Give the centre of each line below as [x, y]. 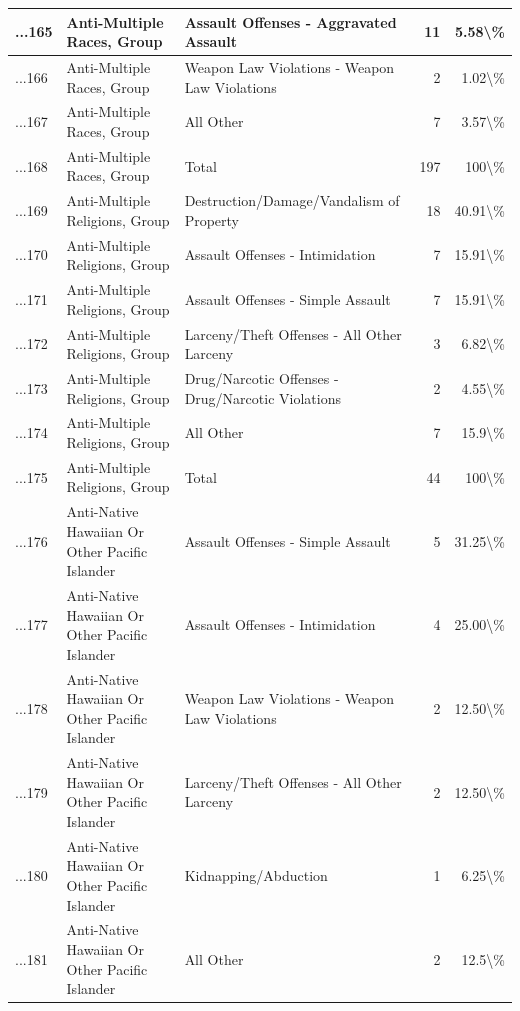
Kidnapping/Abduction [256, 875]
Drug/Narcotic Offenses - [261, 378]
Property [211, 219]
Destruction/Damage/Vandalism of [292, 200]
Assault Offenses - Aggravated [290, 21]
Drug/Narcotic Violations [262, 397]
